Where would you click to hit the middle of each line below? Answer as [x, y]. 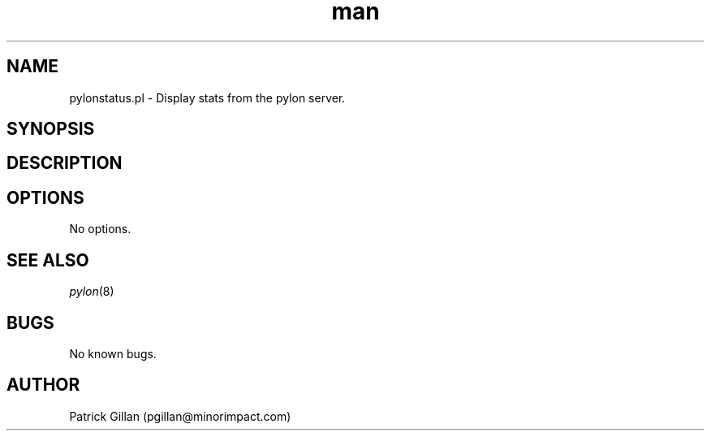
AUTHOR [43, 385]
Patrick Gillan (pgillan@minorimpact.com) [180, 416]
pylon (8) [92, 292]
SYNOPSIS [51, 129]
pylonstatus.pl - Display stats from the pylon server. [207, 97]
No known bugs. [113, 353]
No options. [100, 229]
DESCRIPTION [65, 163]
